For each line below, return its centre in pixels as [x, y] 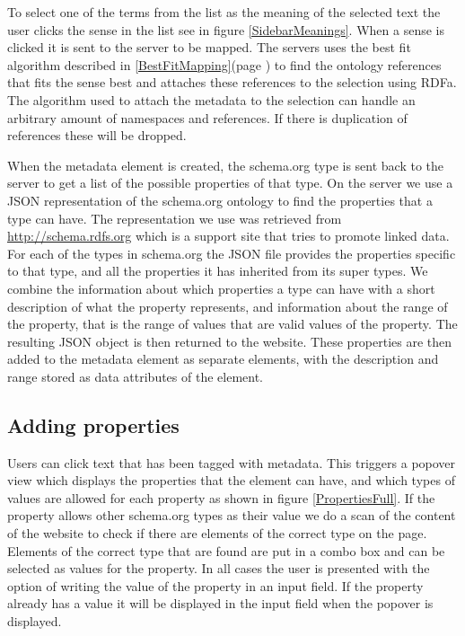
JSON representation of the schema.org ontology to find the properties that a [220, 200]
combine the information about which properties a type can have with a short [221, 288]
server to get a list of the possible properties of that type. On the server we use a [230, 183]
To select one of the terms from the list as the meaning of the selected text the [224, 12]
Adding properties [93, 424]
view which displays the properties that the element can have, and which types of [231, 480]
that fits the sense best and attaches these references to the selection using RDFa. [232, 82]
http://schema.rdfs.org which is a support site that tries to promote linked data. [228, 236]
